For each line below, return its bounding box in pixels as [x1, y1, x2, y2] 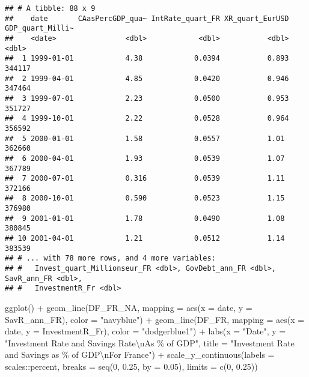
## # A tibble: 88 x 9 [5, 4, 96, 13]
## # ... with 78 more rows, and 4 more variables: [5, 254, 216, 263]
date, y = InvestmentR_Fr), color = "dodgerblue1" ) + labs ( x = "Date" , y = [5, 325, 286, 337]
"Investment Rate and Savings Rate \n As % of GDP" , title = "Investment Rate [5, 336, 295, 349]
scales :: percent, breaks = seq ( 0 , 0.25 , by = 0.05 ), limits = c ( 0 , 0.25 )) [5, 360, 258, 372]
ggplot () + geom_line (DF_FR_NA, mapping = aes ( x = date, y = [5, 301, 252, 314]
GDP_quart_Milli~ [5, 24, 74, 33]
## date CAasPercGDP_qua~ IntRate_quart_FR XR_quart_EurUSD [5, 14, 289, 23]
